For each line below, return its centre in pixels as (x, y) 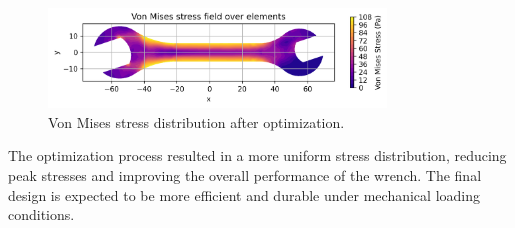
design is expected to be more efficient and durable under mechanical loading (244, 194)
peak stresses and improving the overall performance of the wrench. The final (245, 174)
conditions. (41, 214)
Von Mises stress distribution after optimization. (196, 121)
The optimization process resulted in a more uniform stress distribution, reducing (257, 155)
